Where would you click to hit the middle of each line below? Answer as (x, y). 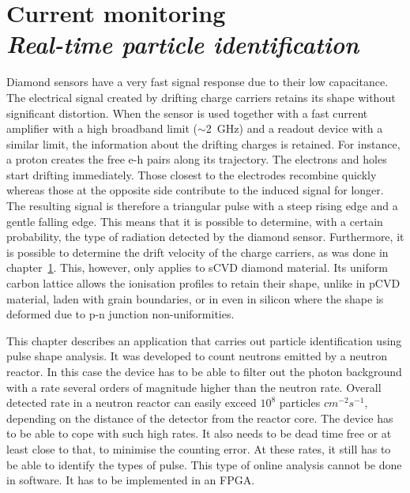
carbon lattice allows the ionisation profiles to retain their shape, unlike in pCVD (203, 283)
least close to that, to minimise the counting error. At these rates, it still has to (199, 448)
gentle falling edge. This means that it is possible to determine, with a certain (195, 221)
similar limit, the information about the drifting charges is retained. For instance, (203, 143)
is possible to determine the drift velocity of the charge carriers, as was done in (197, 252)
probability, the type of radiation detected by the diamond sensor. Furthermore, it (205, 237)
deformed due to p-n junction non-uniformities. (120, 314)
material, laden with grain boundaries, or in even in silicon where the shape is (195, 298)
